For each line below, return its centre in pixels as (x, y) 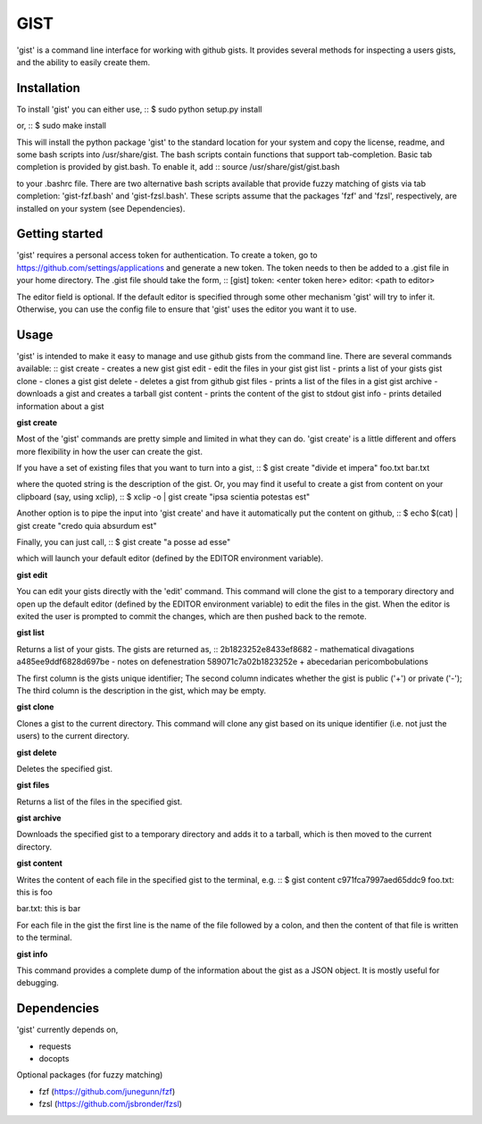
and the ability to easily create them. (83, 62)
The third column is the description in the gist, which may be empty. (141, 690)
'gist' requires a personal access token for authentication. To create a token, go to (167, 256)
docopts (54, 1059)
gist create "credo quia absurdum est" (87, 525)
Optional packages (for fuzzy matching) (90, 1075)
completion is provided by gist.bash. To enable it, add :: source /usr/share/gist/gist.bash (178, 167)
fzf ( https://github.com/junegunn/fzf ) (107, 1091)
